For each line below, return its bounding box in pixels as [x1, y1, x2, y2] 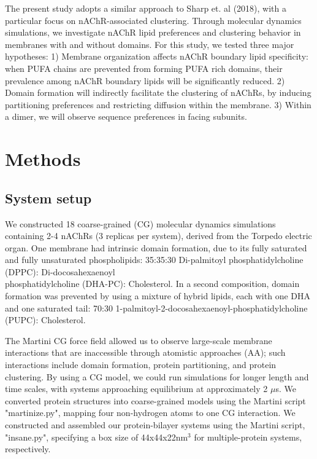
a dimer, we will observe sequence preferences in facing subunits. [5, 110, 247, 123]
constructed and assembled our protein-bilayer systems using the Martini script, [5, 418, 305, 431]
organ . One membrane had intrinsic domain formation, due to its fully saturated [5, 241, 307, 254]
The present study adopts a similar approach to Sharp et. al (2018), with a [5, 2, 286, 14]
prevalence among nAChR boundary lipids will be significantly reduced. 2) [5, 74, 285, 87]
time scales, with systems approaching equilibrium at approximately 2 [5, 382, 268, 395]
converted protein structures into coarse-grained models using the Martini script [5, 394, 306, 407]
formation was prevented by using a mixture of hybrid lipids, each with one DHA [5, 289, 310, 302]
